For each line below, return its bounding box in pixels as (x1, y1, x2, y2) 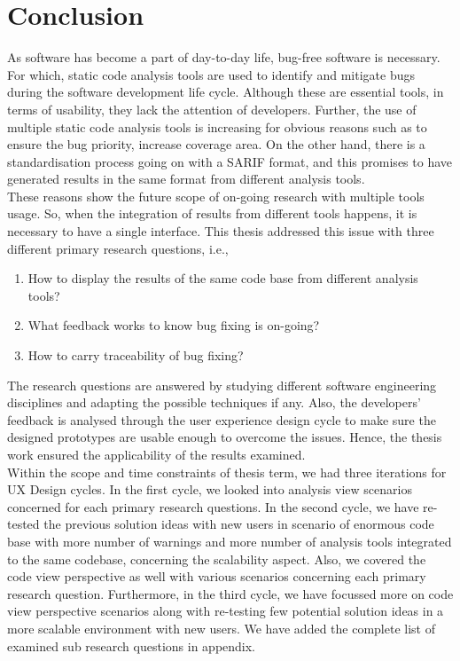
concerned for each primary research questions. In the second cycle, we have (7, 497, 419, 515)
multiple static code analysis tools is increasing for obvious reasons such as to (7, 117, 427, 136)
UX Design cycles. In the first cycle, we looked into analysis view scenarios (7, 480, 412, 499)
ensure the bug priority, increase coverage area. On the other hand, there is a (7, 135, 425, 153)
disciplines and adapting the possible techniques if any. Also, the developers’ (7, 393, 421, 412)
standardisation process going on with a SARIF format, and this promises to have (7, 152, 452, 170)
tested (7, 515, 40, 533)
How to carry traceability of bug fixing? (27, 346, 244, 365)
